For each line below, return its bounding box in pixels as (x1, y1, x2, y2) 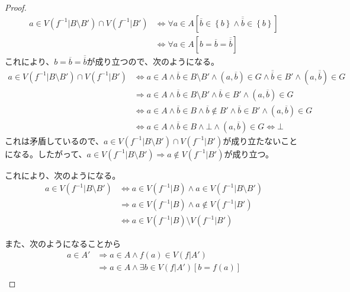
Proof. (5, 1, 27, 13)
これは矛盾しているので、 (5, 134, 104, 147)
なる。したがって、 (12, 147, 87, 160)
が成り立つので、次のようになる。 (86, 55, 219, 68)
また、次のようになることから (5, 237, 121, 249)
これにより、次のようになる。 (5, 169, 121, 181)
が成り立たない (223, 134, 281, 147)
